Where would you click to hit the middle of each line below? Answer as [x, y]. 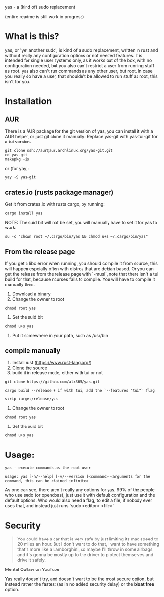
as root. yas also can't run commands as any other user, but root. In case [79, 71]
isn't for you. [18, 81]
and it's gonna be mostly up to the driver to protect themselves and [85, 555]
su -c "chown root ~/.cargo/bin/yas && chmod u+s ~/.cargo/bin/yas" [77, 236]
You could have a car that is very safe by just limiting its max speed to [88, 539]
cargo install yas [24, 213]
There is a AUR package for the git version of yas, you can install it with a [79, 131]
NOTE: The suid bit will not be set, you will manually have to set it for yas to [81, 222]
